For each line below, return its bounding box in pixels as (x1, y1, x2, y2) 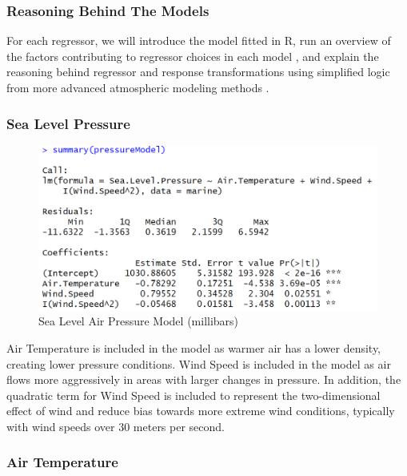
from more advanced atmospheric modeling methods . (6, 79, 269, 95)
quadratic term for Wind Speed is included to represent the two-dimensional (6, 386, 381, 403)
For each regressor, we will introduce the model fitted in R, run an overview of (6, 32, 391, 49)
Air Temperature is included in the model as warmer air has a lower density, (6, 339, 381, 356)
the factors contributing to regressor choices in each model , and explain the (6, 47, 379, 64)
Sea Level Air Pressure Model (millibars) (38, 313, 239, 329)
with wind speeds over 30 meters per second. (6, 418, 225, 434)
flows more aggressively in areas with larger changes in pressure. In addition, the (6, 371, 401, 388)
